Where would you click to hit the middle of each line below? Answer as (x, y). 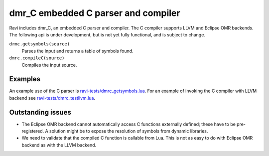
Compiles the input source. (49, 65)
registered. (33, 131)
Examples (25, 79)
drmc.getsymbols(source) (39, 44)
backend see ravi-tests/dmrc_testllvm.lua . (52, 98)
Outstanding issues (40, 112)
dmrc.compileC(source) (37, 58)
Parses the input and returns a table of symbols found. (78, 51)
